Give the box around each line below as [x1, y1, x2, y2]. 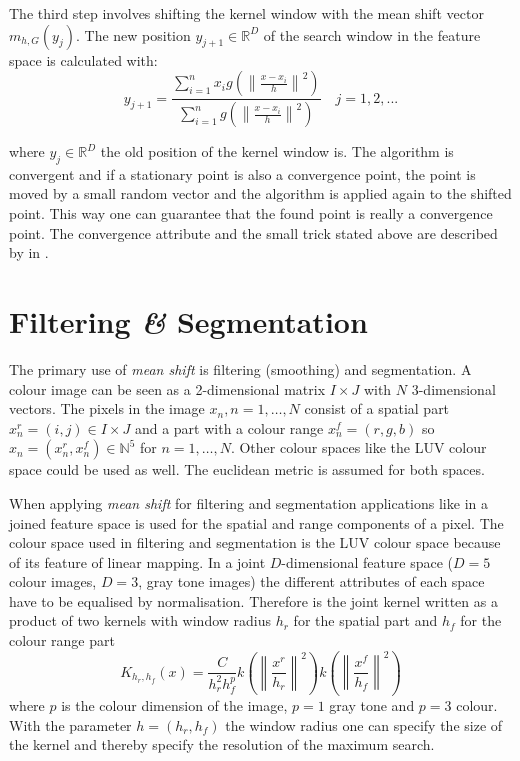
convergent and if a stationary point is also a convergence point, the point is [9, 163, 476, 184]
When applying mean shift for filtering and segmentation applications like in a [9, 492, 488, 513]
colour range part [9, 630, 115, 651]
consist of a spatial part [304, 398, 450, 419]
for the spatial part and [293, 610, 438, 631]
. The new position [76, 24, 191, 45]
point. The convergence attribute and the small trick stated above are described [9, 222, 498, 243]
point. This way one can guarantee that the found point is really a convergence [9, 203, 493, 224]
